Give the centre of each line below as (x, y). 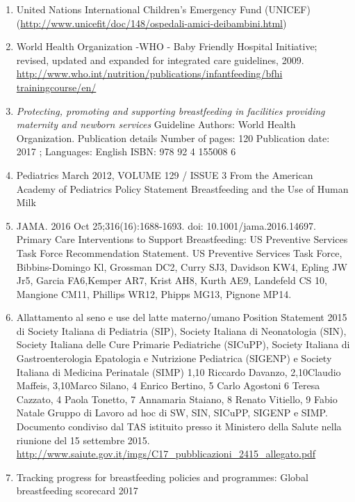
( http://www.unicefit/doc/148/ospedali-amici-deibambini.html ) (151, 23)
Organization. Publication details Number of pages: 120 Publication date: (173, 138)
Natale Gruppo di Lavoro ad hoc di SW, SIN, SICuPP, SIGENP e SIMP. (172, 413)
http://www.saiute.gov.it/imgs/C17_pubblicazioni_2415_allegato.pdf (166, 454)
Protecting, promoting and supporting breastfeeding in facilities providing (171, 110)
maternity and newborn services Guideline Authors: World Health (156, 124)
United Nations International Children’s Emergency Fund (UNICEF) (163, 9)
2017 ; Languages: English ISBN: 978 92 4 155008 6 (126, 151)
